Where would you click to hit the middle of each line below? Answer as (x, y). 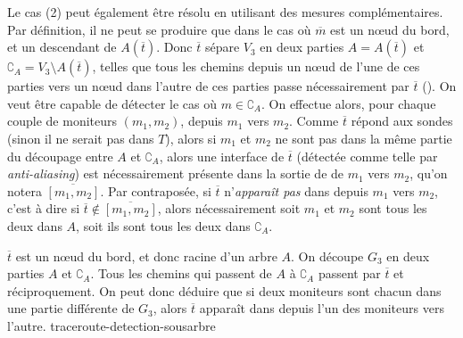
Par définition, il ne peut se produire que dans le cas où (159, 29)
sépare (222, 47)
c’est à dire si (44, 208)
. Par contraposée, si (156, 190)
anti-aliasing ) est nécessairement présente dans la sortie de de (176, 173)
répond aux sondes (402, 121)
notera (25, 190)
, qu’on (429, 173)
